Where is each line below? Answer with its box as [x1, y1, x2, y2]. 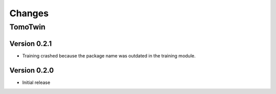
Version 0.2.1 [9, 39, 52, 48]
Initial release [22, 79, 51, 85]
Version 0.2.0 [9, 66, 54, 75]
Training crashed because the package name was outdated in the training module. [22, 52, 196, 58]
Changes [9, 8, 49, 19]
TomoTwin [9, 22, 45, 32]
